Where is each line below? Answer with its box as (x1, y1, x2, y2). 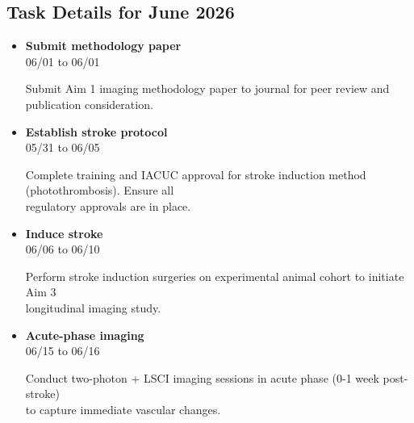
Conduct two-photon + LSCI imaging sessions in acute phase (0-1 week (25, 369, 379, 386)
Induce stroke (25, 224, 103, 241)
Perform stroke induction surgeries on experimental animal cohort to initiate (25, 267, 404, 284)
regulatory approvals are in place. (25, 197, 191, 214)
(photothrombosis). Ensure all (25, 182, 174, 199)
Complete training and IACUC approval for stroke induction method (25, 165, 366, 182)
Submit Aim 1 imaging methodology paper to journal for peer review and (25, 80, 390, 97)
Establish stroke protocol (25, 123, 168, 140)
